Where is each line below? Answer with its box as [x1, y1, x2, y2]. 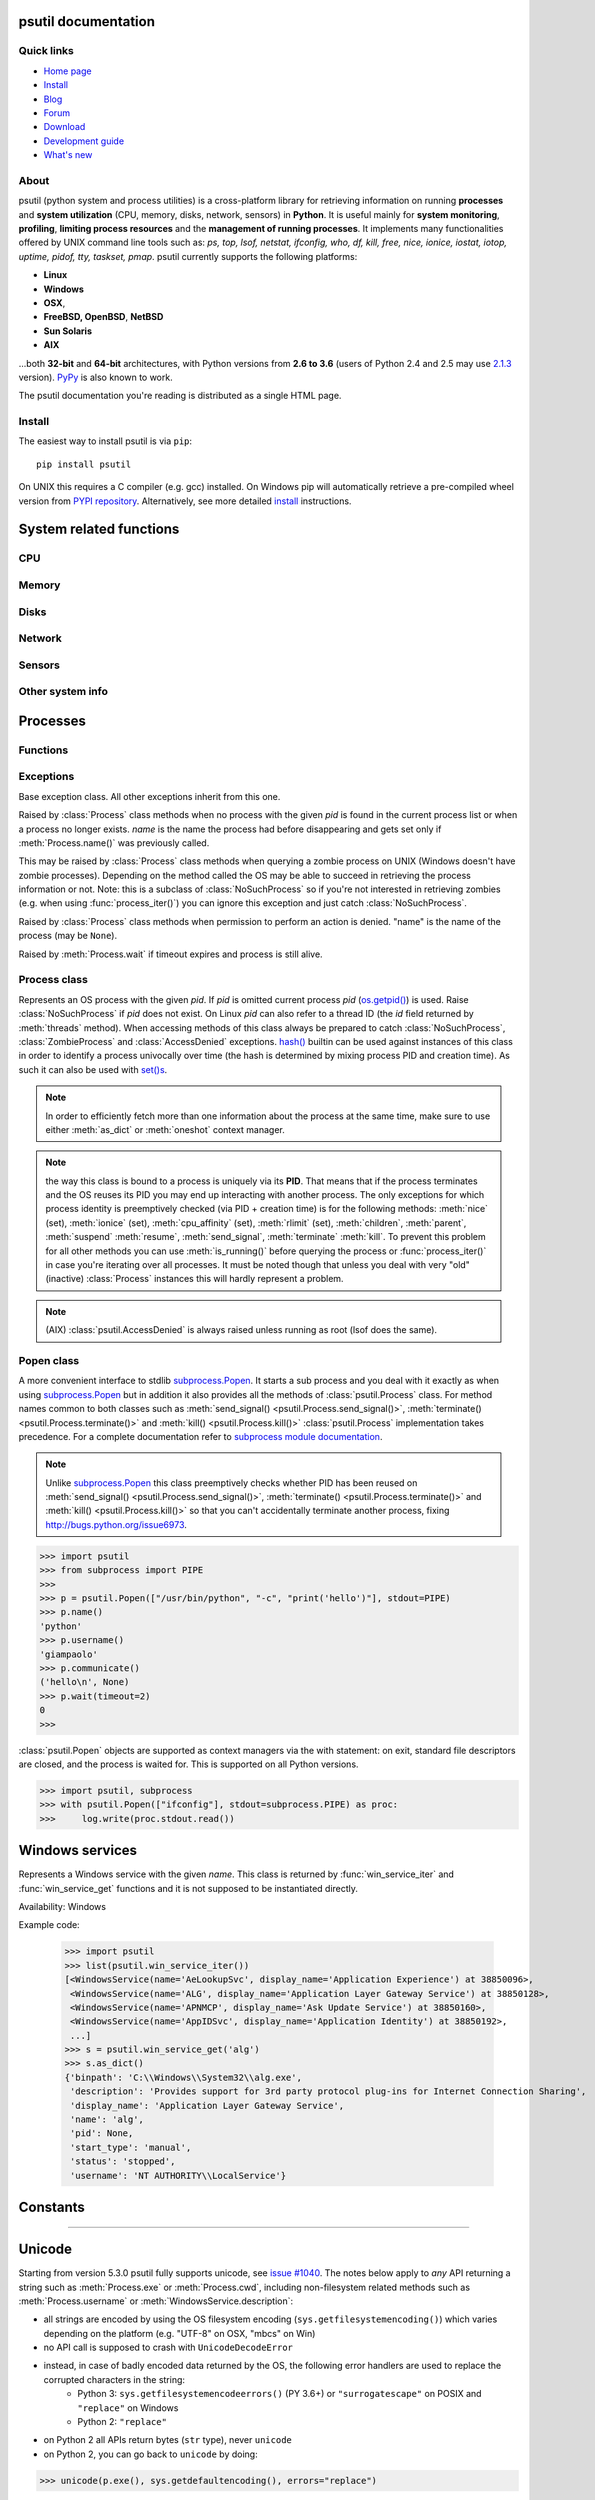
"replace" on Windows [77, 2401, 179, 2414]
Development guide [43, 135, 125, 147]
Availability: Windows [18, 1900, 107, 1912]
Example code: [18, 1919, 80, 1931]
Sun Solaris [43, 325, 92, 337]
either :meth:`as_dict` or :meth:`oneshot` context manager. [45, 1123, 285, 1135]
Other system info [18, 685, 109, 699]
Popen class [18, 1353, 80, 1367]
